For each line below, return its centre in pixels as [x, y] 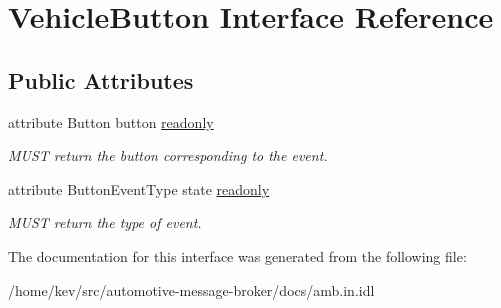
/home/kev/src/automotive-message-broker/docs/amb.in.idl [191, 289]
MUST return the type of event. [105, 222]
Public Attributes [101, 79]
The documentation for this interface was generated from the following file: [237, 255]
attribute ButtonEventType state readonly [139, 188]
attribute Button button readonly [111, 121]
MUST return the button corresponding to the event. [168, 155]
